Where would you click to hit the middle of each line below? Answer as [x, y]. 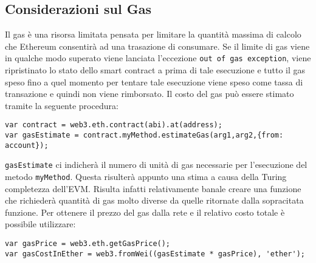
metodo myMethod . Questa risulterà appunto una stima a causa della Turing [146, 177]
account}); [27, 145]
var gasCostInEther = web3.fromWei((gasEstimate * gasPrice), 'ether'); [155, 254]
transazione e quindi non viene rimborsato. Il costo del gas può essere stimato [149, 94]
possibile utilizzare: [40, 224]
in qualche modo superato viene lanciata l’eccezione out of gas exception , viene [158, 58]
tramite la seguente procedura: [62, 105]
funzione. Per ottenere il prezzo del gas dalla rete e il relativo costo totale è [145, 212]
